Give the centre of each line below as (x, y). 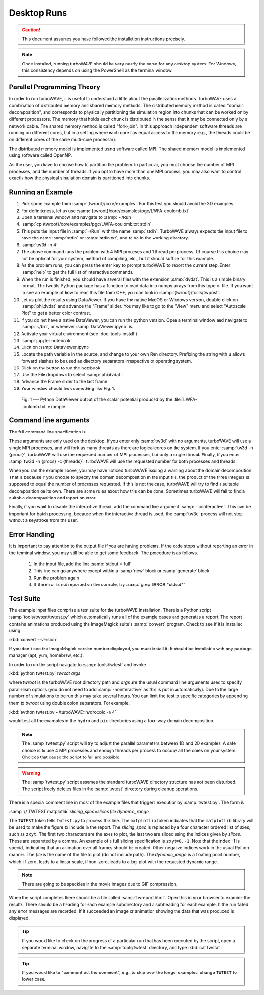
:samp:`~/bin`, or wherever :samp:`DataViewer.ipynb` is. (77, 327)
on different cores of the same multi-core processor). (63, 140)
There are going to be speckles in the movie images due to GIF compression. (100, 884)
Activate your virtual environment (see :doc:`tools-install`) (79, 334)
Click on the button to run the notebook (61, 368)
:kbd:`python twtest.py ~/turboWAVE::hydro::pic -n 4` (63, 712)
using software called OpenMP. (41, 155)
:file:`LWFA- (185, 400)
